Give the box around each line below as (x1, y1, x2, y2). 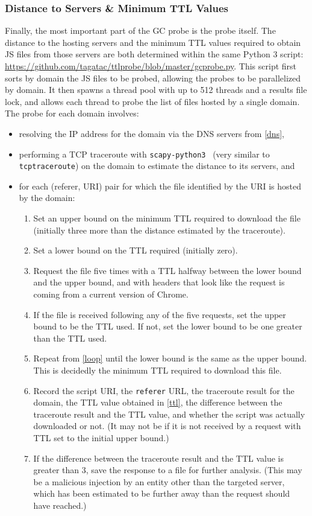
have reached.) (33, 499, 87, 511)
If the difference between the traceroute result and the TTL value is (33, 451, 284, 464)
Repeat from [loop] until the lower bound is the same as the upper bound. (33, 352, 307, 365)
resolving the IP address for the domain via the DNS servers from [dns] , (19, 127, 284, 139)
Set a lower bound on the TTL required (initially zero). (33, 244, 238, 256)
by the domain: (19, 191, 75, 204)
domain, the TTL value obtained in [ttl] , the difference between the (33, 396, 282, 409)
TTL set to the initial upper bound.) (33, 432, 169, 444)
